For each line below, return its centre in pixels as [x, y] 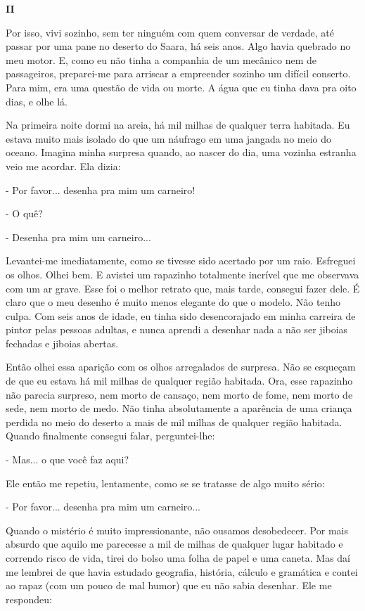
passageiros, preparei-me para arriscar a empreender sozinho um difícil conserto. [178, 73]
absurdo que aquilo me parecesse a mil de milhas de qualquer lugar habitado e [174, 544]
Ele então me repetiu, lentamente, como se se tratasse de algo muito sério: [165, 483]
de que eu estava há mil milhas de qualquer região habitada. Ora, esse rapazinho [179, 381]
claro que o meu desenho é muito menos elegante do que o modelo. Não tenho [173, 302]
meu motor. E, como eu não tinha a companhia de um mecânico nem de [161, 59]
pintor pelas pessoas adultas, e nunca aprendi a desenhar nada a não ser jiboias [177, 329]
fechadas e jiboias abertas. [62, 343]
